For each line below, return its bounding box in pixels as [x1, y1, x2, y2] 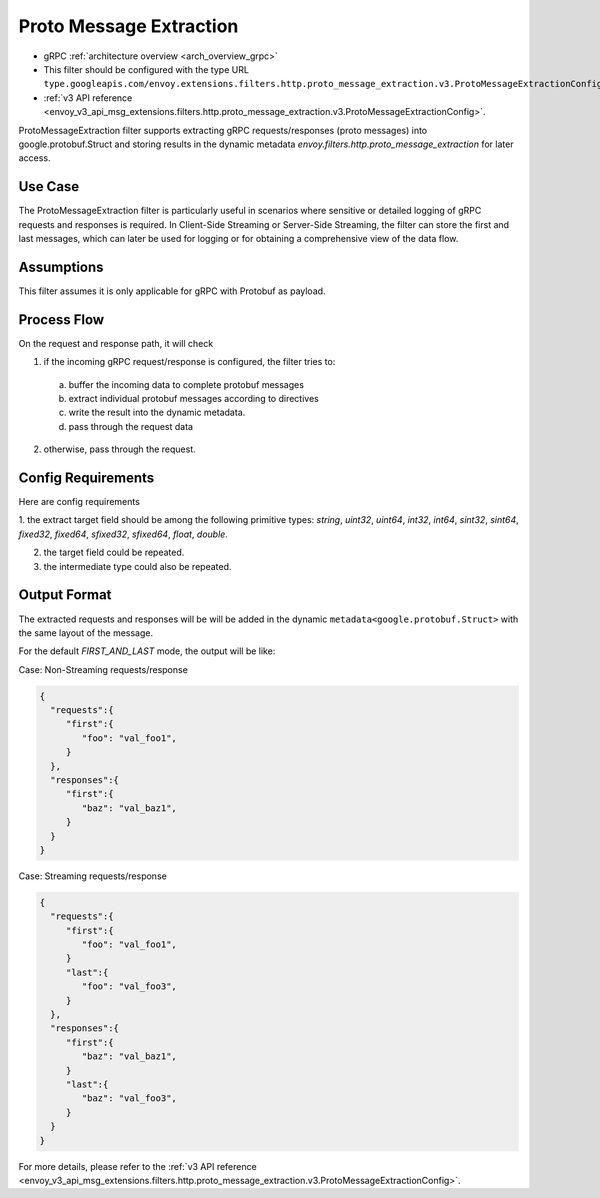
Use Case [18, 178, 80, 195]
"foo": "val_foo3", [81, 981, 177, 992]
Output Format [18, 586, 112, 604]
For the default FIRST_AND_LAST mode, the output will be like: [18, 645, 276, 657]
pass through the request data [68, 420, 194, 432]
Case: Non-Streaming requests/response [18, 663, 189, 675]
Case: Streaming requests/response [18, 870, 167, 882]
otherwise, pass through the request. [43, 443, 197, 455]
